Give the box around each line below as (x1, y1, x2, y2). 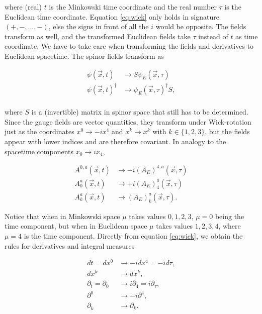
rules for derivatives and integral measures (5, 240, 135, 251)
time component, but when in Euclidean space (5, 221, 147, 231)
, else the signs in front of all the (48, 21, 149, 32)
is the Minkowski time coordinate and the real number (49, 2, 217, 12)
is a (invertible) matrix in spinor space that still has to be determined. (31, 107, 248, 117)
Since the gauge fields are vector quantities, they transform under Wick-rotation (5, 116, 251, 127)
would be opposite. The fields (155, 21, 246, 32)
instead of (198, 31, 228, 41)
